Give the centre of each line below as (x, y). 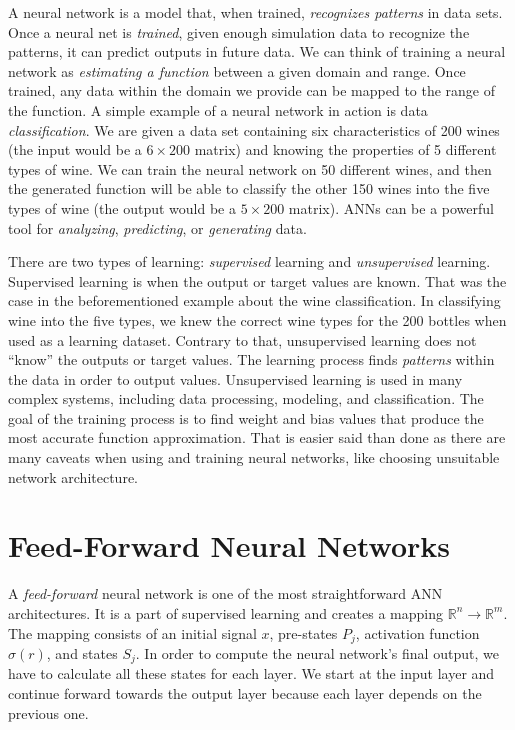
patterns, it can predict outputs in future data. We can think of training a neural (257, 51)
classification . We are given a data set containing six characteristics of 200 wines (254, 129)
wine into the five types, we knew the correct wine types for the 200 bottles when (257, 319)
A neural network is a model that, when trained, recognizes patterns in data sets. (255, 12)
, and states (82, 653)
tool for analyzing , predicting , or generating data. (157, 227)
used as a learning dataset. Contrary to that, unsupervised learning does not (242, 339)
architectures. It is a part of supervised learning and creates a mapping (226, 612)
